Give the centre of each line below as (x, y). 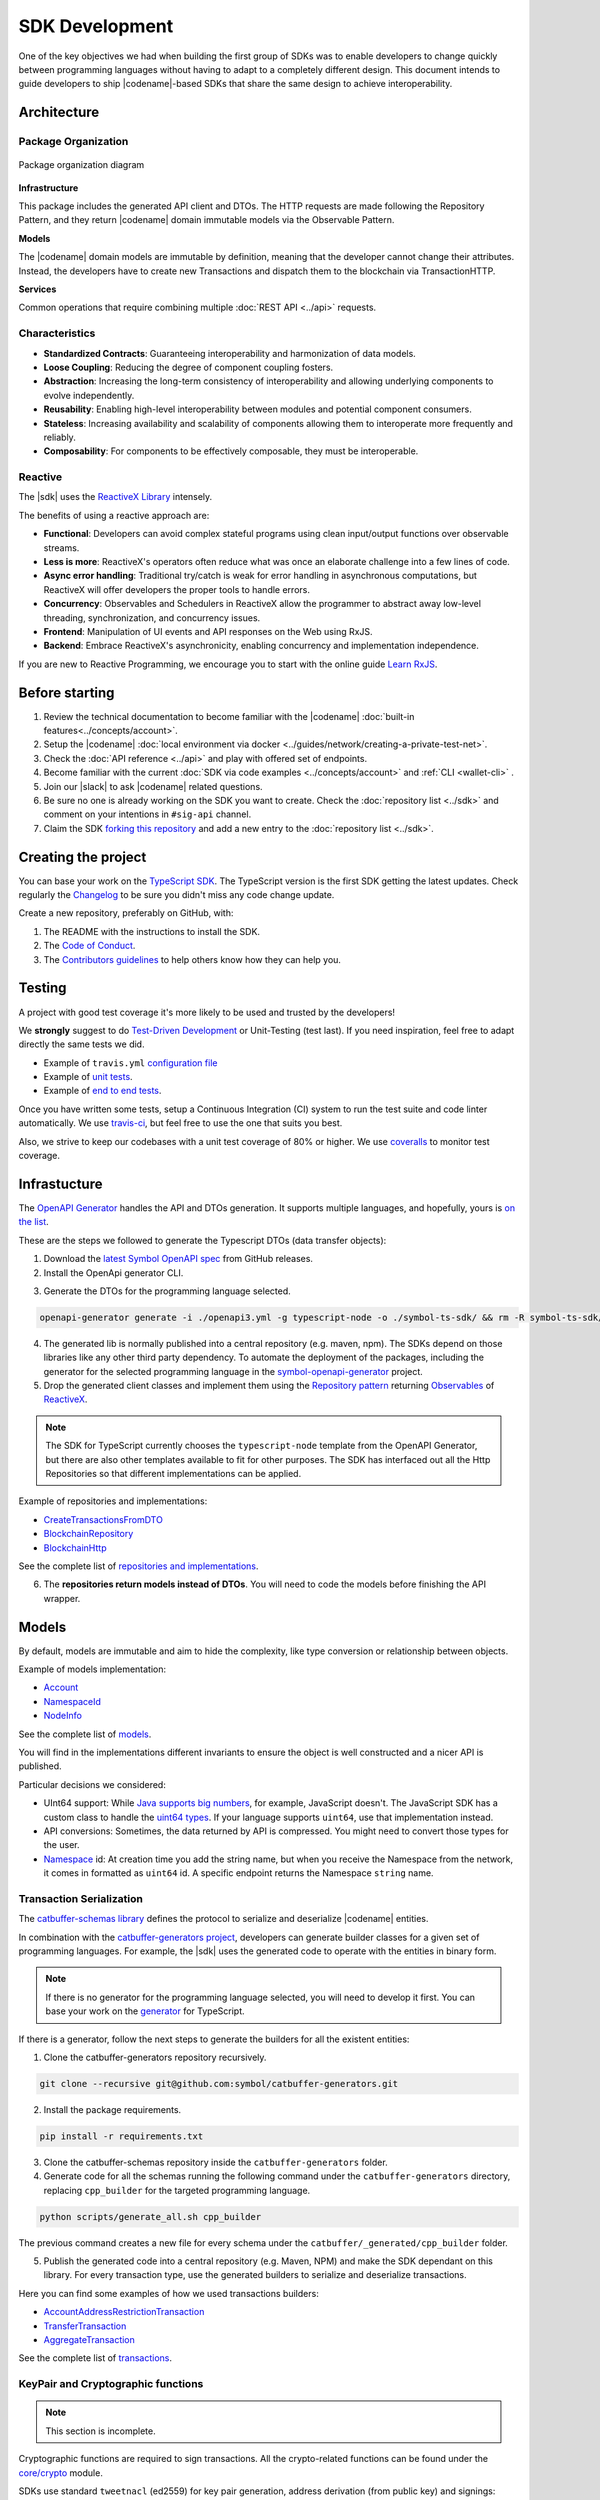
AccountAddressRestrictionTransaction (124, 2312)
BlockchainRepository (88, 1534)
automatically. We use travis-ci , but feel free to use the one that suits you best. (180, 1123)
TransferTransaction (85, 2326)
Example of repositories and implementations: (113, 1501)
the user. (61, 1845)
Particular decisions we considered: (92, 1784)
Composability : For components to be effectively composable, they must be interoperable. (231, 451)
